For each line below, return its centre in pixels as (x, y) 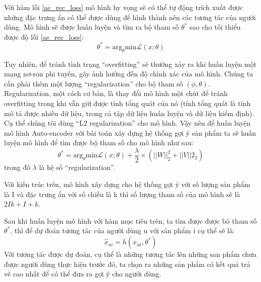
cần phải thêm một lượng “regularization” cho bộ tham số (94, 83)
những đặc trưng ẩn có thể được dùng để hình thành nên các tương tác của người (130, 17)
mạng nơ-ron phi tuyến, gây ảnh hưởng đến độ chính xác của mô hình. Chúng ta (129, 74)
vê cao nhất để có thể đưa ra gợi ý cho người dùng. (83, 274)
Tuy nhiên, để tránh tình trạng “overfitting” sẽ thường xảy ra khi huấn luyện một (130, 64)
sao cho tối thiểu (215, 27)
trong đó (17, 167)
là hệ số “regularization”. (77, 167)
